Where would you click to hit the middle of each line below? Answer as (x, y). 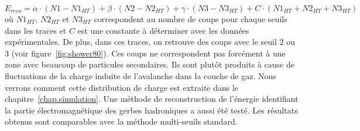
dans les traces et (36, 30)
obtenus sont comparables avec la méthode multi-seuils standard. (121, 121)
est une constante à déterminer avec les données (163, 30)
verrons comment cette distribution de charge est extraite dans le (122, 87)
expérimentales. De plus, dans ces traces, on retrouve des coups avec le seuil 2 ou (150, 42)
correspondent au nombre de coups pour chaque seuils (191, 19)
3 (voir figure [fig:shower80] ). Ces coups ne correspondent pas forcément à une (145, 53)
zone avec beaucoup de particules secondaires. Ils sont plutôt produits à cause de (150, 64)
